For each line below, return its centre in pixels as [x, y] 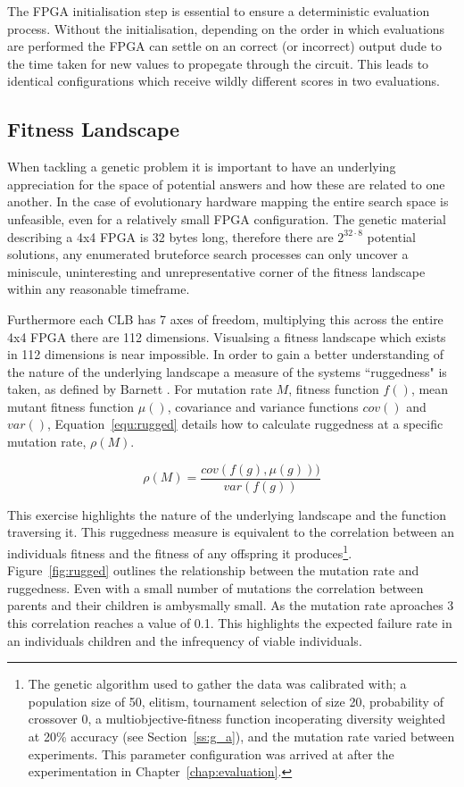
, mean [430, 389]
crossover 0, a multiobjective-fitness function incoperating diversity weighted [237, 719]
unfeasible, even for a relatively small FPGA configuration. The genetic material [227, 218]
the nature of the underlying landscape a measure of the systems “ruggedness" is [227, 371]
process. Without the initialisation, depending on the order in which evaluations [226, 28]
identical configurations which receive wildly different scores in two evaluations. [224, 81]
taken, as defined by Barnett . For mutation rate [140, 389]
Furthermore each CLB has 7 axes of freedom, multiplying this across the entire [225, 318]
